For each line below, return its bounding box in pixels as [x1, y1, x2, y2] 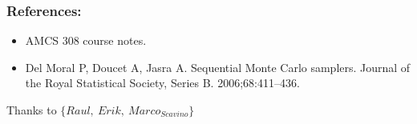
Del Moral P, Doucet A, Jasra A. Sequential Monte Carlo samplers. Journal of [25, 58, 411, 75]
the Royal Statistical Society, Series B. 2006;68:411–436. [25, 74, 300, 91]
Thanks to [6, 102, 57, 118]
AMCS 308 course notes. [25, 32, 147, 49]
